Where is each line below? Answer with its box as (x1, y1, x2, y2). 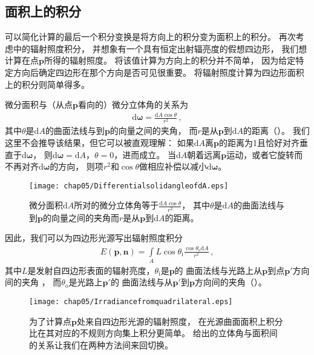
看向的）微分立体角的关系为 (77, 98, 188, 111)
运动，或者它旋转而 (226, 148, 303, 161)
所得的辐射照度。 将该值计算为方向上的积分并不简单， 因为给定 (44, 54, 296, 67)
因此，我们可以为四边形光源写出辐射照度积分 (5, 231, 183, 244)
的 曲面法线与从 (110, 276, 173, 288)
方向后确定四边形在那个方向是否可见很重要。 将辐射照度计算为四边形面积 (13, 65, 304, 78)
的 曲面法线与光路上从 (174, 264, 263, 276)
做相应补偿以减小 (139, 160, 207, 173)
